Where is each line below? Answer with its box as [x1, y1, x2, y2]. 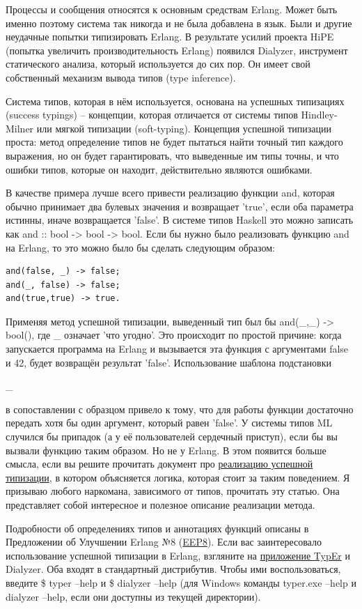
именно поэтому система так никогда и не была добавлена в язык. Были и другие [6, 15, 352, 30]
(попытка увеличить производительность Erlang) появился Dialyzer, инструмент [6, 43, 348, 57]
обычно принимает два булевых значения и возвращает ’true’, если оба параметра [6, 199, 354, 213]
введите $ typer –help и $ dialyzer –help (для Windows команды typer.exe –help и [6, 575, 356, 589]
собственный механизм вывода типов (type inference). [6, 70, 236, 84]
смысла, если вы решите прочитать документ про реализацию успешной [6, 456, 313, 471]
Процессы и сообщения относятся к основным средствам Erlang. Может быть [6, 2, 338, 16]
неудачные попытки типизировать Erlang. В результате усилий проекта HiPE [6, 29, 334, 44]
